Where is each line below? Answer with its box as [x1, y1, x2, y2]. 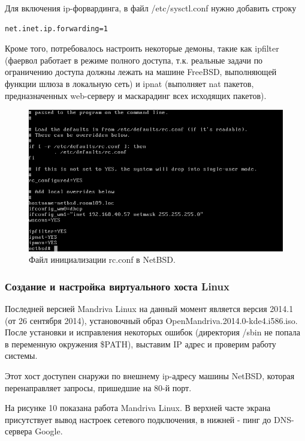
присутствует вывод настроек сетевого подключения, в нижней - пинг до [5, 413, 271, 425]
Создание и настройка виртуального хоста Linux [5, 278, 229, 293]
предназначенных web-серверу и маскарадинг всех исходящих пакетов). [5, 89, 267, 101]
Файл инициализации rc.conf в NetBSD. [29, 253, 176, 266]
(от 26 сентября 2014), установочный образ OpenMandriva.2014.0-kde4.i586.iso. [5, 314, 298, 326]
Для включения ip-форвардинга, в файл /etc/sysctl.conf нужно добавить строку [5, 2, 297, 14]
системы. [5, 349, 38, 362]
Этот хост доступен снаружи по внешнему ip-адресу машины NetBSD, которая [5, 370, 295, 382]
